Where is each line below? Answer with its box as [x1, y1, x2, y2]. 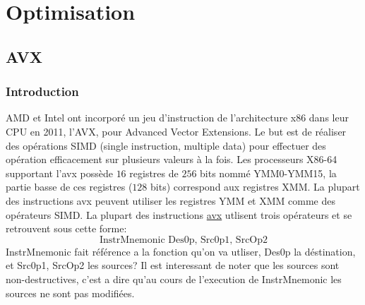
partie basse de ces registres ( [6, 179, 133, 194]
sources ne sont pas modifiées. [6, 285, 135, 300]
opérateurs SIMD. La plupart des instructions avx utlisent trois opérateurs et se [6, 207, 352, 222]
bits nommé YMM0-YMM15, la [200, 165, 337, 180]
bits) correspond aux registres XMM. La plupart [150, 179, 360, 194]
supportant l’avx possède [6, 165, 113, 180]
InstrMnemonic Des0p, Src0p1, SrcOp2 [99, 234, 268, 245]
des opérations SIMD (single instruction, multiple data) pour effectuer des [6, 138, 326, 152]
